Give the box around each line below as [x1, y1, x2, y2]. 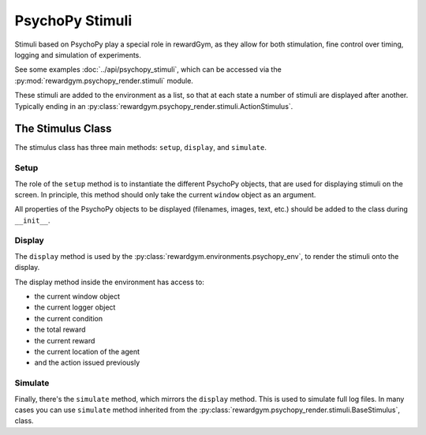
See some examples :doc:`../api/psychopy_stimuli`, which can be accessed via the [14, 65, 282, 74]
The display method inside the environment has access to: [14, 277, 204, 287]
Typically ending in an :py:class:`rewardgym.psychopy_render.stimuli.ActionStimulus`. [14, 101, 293, 111]
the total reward [34, 324, 86, 335]
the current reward [34, 336, 95, 345]
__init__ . [14, 216, 50, 225]
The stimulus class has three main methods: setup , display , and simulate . [14, 143, 267, 152]
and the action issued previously [34, 358, 140, 367]
